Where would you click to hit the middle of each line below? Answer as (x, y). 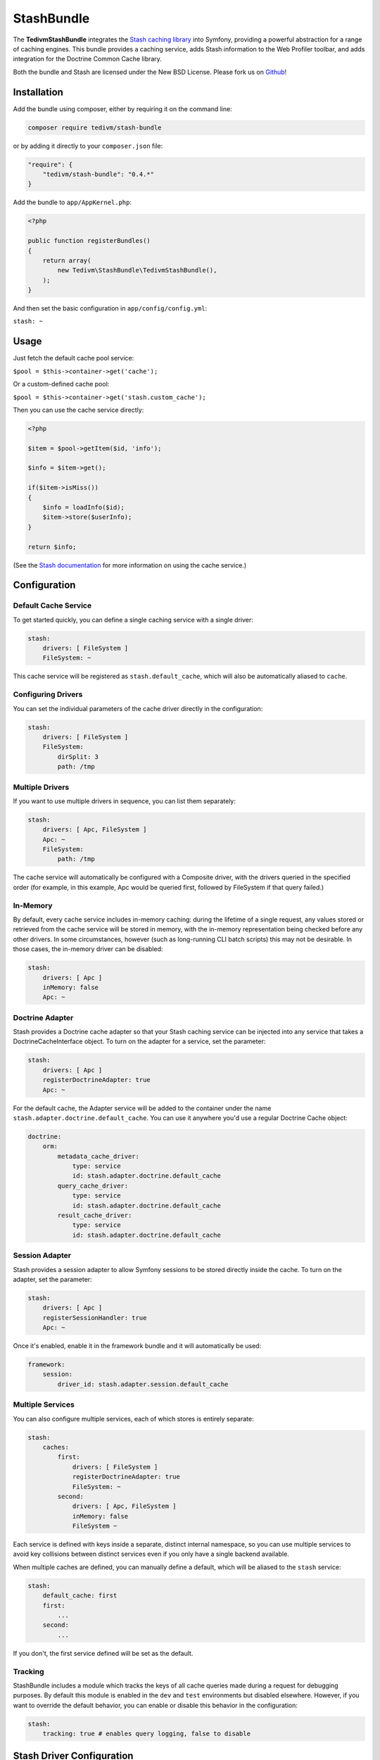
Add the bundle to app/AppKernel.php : (72, 202)
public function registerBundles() (89, 241)
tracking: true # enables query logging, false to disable (147, 1734)
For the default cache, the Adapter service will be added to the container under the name (142, 1108)
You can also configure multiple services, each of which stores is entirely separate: (133, 1419)
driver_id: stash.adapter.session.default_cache (143, 1384)
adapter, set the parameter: (52, 1279)
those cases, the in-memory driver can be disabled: (88, 949)
